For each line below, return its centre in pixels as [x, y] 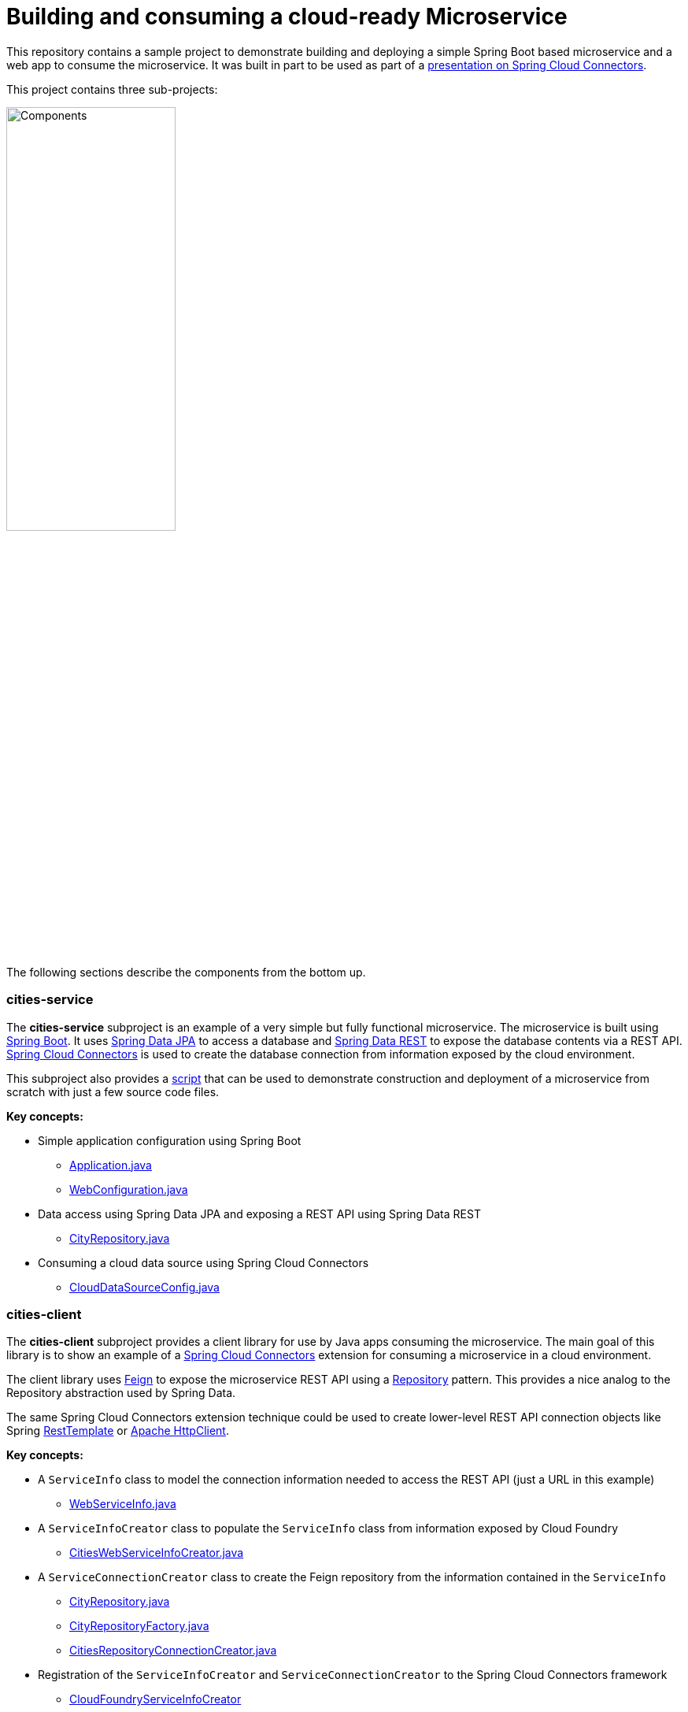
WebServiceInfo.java [123, 1504]
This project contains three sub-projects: [112, 89]
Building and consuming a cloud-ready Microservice [287, 17]
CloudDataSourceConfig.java [144, 1287]
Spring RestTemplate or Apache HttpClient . [118, 1431]
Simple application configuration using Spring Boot [170, 1140]
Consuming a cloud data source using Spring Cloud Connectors [203, 1262]
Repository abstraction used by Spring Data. [121, 1393]
